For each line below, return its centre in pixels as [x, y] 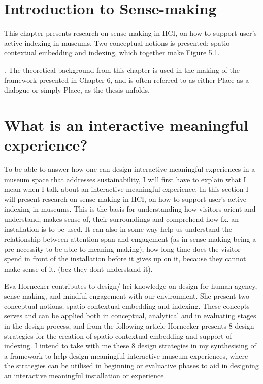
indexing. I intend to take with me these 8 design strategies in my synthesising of [130, 346]
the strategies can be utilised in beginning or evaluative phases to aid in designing [131, 365]
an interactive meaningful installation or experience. [85, 375]
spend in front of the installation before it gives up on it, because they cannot [125, 259]
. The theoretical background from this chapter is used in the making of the [122, 69]
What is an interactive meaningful [126, 124]
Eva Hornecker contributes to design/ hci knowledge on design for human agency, [131, 286]
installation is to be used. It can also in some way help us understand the [118, 229]
